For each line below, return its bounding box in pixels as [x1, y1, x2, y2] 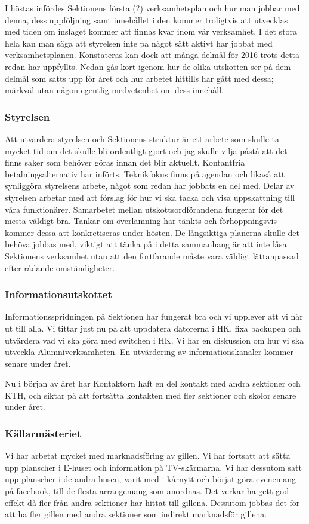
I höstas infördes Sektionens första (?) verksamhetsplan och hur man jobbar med [5, 2, 300, 14]
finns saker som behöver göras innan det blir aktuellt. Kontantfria [5, 156, 245, 168]
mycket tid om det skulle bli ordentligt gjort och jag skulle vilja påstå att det [5, 144, 288, 157]
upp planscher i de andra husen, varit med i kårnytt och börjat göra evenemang [5, 473, 296, 485]
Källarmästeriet [5, 425, 82, 440]
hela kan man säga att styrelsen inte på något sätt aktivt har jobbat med [5, 36, 273, 49]
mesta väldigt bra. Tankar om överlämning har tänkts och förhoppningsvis [5, 214, 277, 227]
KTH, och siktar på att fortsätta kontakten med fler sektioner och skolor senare [5, 388, 296, 401]
